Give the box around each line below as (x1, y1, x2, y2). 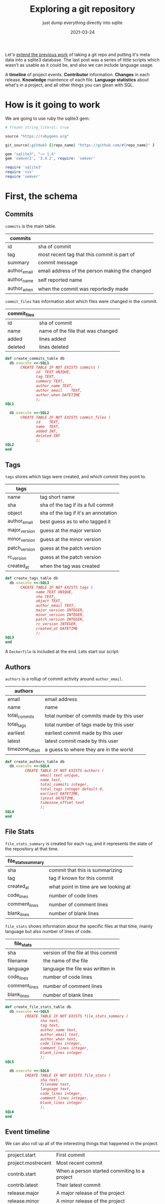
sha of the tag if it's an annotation (40, 509, 117, 516)
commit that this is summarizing (49, 867, 122, 874)
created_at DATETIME (36, 626, 78, 631)
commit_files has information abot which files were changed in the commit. (5, 299, 158, 304)
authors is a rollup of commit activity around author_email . (5, 676, 123, 682)
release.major (7, 1190, 39, 1197)
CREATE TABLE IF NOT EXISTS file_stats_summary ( (25, 1014, 129, 1019)
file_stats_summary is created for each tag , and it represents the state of (5, 841, 153, 847)
